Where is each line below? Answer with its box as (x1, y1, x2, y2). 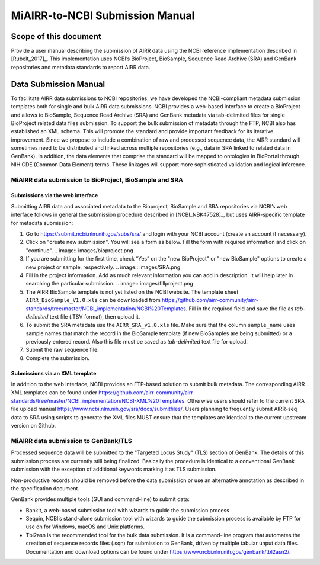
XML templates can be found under (11, 389, 98, 396)
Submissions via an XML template (11, 370, 97, 377)
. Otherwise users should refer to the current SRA (184, 397, 305, 405)
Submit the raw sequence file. (25, 346, 99, 354)
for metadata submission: (11, 219, 73, 226)
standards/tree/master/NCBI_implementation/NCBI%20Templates (25, 305, 186, 312)
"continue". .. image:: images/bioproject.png (25, 246, 133, 254)
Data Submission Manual (11, 79, 105, 89)
